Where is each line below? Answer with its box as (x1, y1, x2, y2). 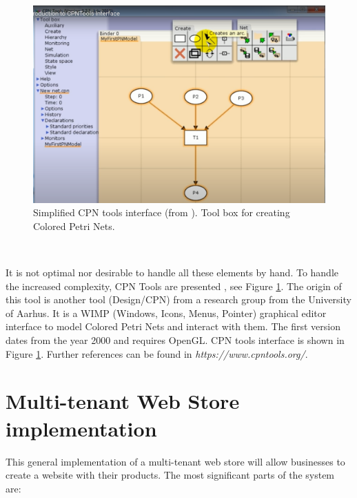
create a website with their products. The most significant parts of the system (6, 468, 335, 482)
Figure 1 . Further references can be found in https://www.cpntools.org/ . (6, 346, 308, 361)
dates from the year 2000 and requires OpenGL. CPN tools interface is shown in (6, 333, 345, 347)
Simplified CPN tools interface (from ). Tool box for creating (33, 205, 290, 220)
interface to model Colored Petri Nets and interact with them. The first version (6, 319, 340, 334)
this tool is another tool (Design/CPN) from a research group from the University (6, 292, 351, 307)
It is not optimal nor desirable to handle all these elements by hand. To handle (6, 265, 338, 280)
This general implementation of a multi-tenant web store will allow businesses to (6, 454, 345, 468)
